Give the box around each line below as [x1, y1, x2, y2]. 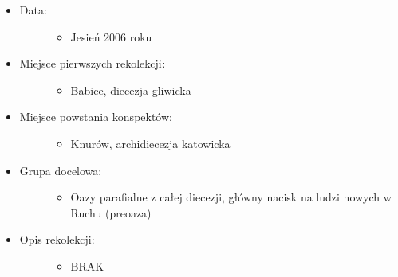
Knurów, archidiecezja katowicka [70, 135, 231, 151]
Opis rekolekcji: [19, 231, 95, 248]
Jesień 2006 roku [70, 28, 152, 45]
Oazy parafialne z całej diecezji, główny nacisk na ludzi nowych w [70, 189, 392, 205]
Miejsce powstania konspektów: [19, 108, 172, 125]
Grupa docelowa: [19, 162, 102, 178]
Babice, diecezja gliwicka [70, 81, 191, 98]
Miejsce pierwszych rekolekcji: [19, 55, 165, 72]
